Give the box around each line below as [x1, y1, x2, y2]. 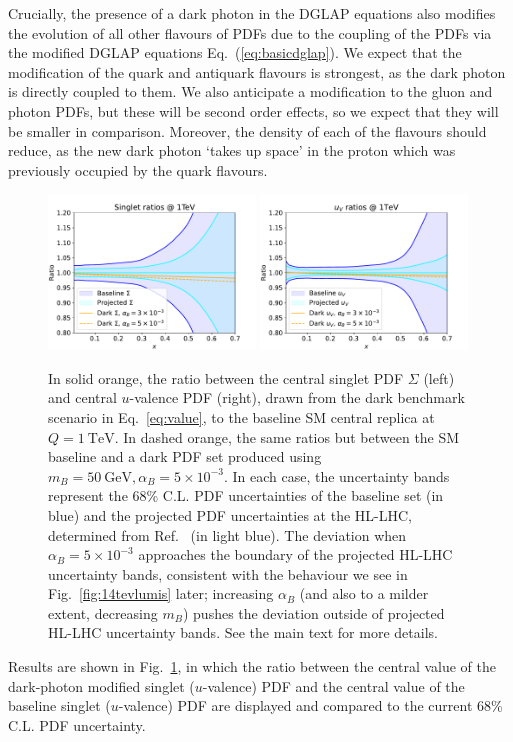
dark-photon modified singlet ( [8, 675, 195, 696]
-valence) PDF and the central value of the [202, 675, 465, 696]
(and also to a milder [299, 583, 429, 604]
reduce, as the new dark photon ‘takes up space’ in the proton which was [8, 140, 456, 161]
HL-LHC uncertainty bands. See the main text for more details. [48, 622, 438, 643]
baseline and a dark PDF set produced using [48, 446, 322, 467]
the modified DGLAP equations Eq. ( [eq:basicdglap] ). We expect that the [8, 42, 462, 63]
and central [48, 387, 117, 408]
